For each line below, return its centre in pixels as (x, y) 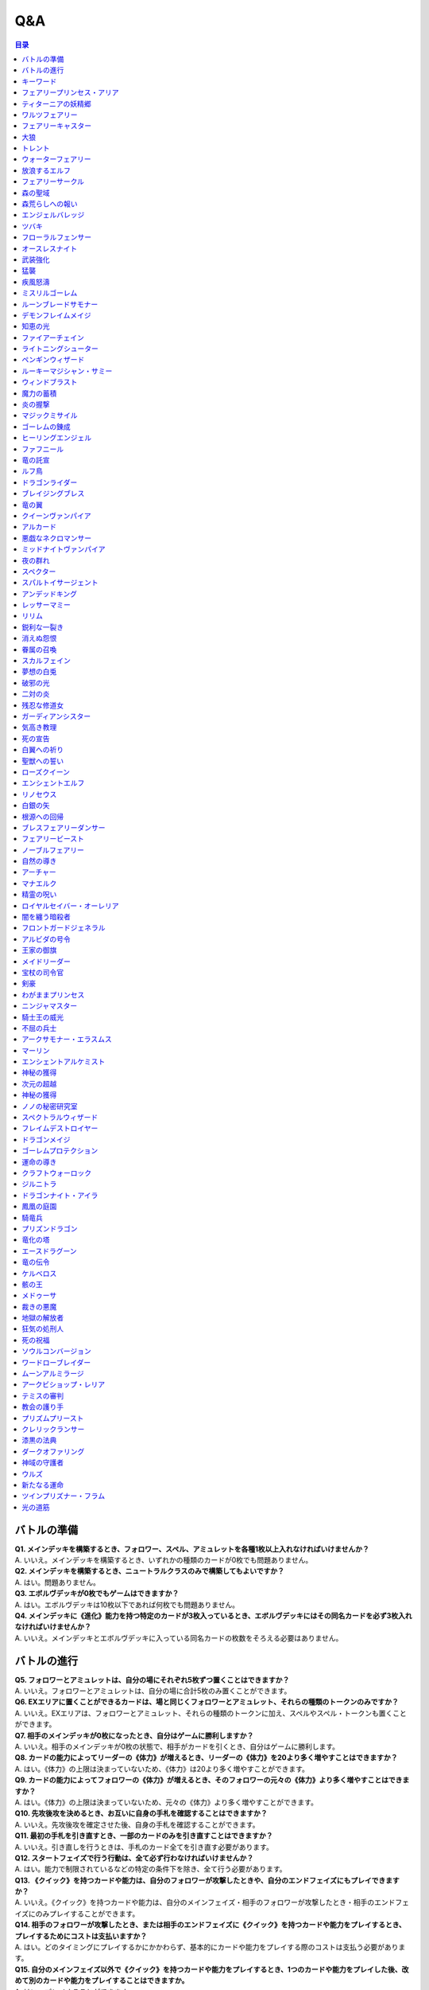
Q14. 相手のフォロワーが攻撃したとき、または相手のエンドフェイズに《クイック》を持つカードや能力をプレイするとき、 (211, 1925)
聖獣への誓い (43, 761)
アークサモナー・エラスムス (67, 1040)
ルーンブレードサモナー (60, 304)
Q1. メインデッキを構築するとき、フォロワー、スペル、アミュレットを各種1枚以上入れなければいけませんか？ (192, 1549)
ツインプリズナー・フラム (64, 1496)
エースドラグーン (49, 1251)
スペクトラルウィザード (60, 1118)
